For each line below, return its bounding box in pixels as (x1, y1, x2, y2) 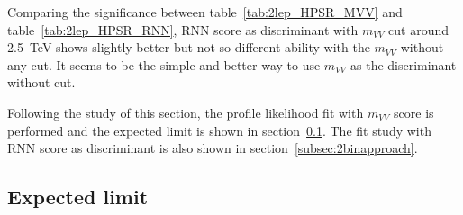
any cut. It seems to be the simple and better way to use (7, 55, 321, 74)
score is (394, 103, 434, 121)
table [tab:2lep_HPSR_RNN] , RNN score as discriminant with (7, 20, 359, 39)
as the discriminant (350, 55, 457, 74)
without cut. (7, 73, 76, 92)
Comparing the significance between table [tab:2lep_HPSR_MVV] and (7, 3, 403, 21)
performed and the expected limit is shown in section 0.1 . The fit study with (7, 121, 431, 139)
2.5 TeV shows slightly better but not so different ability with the (7, 38, 370, 57)
